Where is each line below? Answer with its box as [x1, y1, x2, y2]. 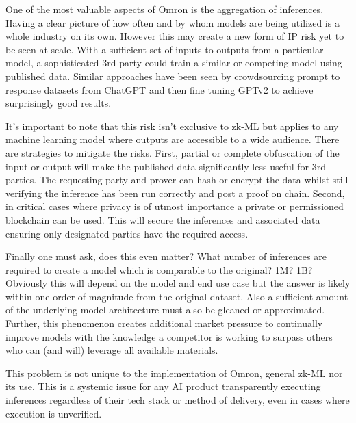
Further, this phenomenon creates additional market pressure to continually [5, 316, 323, 331]
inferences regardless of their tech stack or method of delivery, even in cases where [5, 393, 350, 407]
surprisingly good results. [5, 96, 112, 110]
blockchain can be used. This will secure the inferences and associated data [5, 212, 320, 227]
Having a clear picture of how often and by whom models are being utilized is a [5, 15, 340, 29]
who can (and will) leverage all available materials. [5, 343, 218, 357]
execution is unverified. [5, 406, 102, 420]
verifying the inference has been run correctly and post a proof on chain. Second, [5, 185, 345, 200]
